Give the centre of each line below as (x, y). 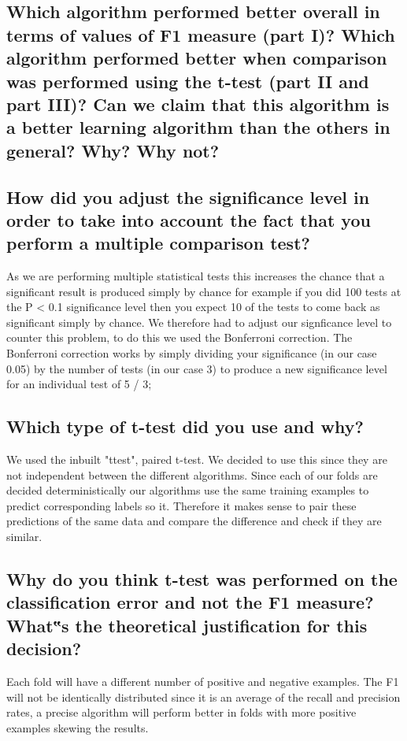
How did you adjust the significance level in (188, 196)
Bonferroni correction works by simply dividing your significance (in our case (192, 353)
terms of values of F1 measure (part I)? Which (201, 34)
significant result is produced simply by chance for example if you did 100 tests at (204, 291)
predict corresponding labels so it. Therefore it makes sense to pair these (181, 505)
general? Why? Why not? (113, 150)
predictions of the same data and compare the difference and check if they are (194, 521)
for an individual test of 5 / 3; (79, 384)
